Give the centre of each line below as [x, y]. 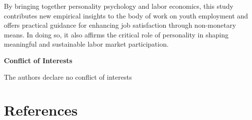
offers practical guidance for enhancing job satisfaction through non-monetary [120, 25]
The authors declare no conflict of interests [68, 77]
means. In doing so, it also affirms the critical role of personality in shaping [116, 34]
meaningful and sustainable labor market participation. [86, 44]
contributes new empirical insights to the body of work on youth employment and [126, 15]
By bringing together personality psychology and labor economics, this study [119, 6]
